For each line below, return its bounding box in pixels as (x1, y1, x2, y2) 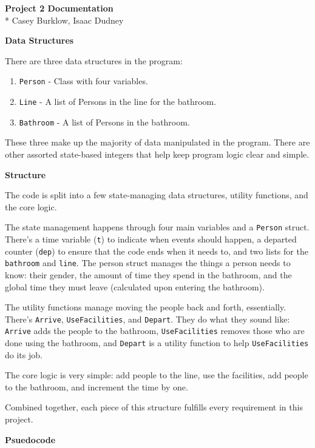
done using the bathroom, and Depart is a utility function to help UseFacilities (5, 336, 309, 349)
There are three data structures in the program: (5, 54, 183, 67)
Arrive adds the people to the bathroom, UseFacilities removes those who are (5, 324, 305, 337)
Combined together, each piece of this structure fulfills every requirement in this (5, 401, 303, 413)
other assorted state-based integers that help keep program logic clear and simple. (5, 147, 310, 160)
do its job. (5, 348, 42, 361)
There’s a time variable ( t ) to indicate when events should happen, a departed (5, 232, 297, 245)
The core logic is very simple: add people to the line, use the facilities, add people (5, 369, 308, 381)
